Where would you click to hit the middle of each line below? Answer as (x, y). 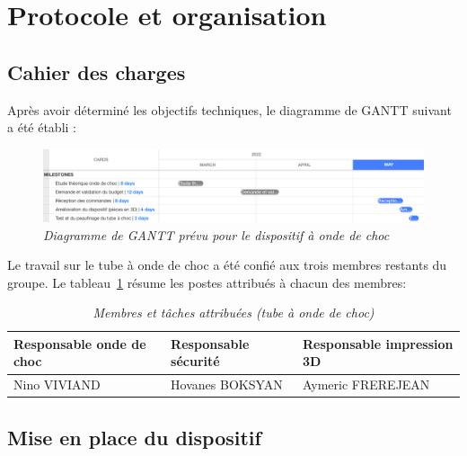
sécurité (195, 361)
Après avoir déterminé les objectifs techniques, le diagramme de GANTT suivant (229, 109)
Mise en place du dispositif (134, 437)
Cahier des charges (97, 72)
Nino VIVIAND (57, 384)
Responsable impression (378, 343)
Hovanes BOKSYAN (227, 384)
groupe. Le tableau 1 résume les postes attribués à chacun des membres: (207, 282)
